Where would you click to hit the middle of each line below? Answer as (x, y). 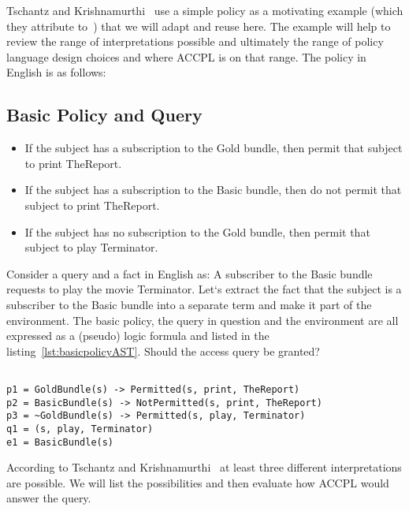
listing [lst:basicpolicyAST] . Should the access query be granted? (163, 351)
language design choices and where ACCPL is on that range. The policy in (186, 56)
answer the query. (49, 498)
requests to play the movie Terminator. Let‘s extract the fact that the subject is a (204, 289)
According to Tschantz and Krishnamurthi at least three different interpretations (204, 467)
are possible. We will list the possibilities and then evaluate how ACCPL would (198, 482)
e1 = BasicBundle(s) (60, 442)
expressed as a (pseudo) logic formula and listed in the (138, 336)
